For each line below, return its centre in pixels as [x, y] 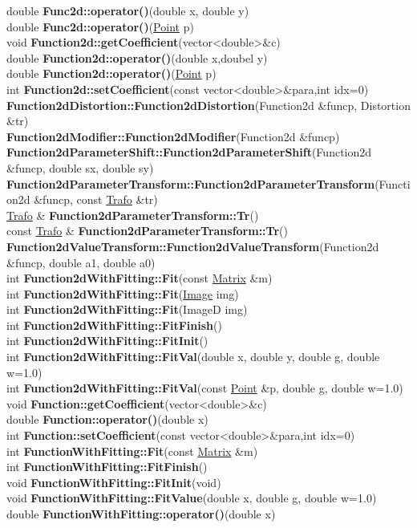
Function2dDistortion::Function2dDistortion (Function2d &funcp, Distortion [208, 105]
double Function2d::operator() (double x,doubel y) [137, 57]
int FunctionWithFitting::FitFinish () [107, 467]
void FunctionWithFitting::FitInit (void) [114, 482]
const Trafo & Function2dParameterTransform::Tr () [147, 231]
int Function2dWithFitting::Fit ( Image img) [123, 293]
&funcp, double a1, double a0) [81, 262]
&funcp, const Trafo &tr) [96, 199]
